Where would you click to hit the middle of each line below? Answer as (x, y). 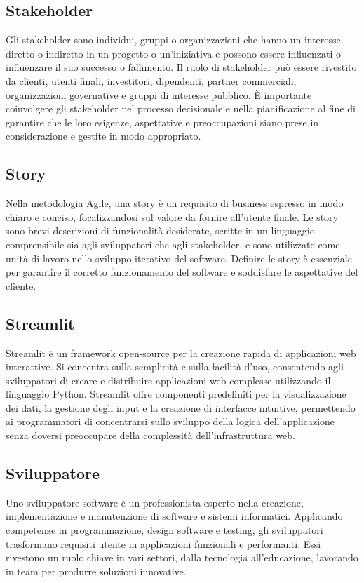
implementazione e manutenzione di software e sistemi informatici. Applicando (174, 516)
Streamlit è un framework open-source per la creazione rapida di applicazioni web (181, 353)
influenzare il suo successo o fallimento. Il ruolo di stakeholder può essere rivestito (181, 67)
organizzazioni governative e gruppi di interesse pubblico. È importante (159, 94)
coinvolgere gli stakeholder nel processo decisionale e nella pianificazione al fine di (181, 108)
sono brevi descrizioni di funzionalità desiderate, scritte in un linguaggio (160, 230)
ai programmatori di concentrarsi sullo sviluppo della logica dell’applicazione (170, 421)
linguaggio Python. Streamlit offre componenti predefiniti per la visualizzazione (176, 394)
